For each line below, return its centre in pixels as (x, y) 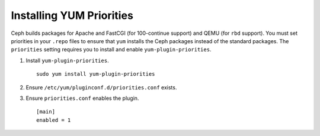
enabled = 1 (54, 120)
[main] (46, 112)
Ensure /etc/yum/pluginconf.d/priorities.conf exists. (101, 87)
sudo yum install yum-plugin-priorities (96, 74)
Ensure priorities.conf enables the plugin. (82, 98)
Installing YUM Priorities (72, 15)
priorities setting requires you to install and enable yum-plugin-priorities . (111, 50)
